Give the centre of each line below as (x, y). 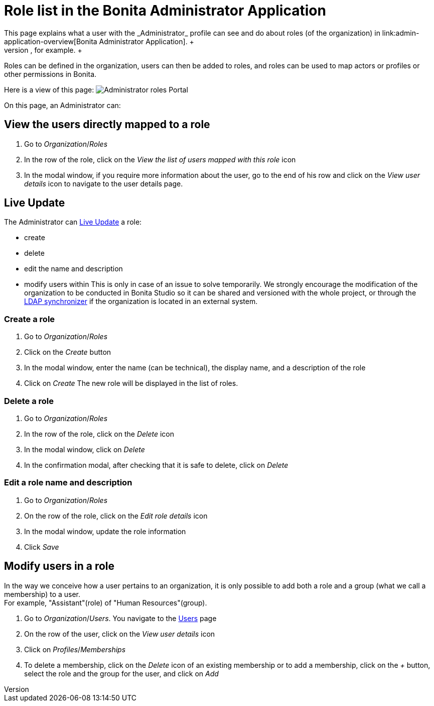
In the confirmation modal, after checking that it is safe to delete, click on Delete (156, 465)
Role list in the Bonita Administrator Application (165, 11)
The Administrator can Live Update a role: (73, 222)
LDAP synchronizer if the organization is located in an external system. (141, 301)
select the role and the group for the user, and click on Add (121, 673)
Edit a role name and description (68, 483)
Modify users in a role (59, 566)
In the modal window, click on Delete (85, 449)
